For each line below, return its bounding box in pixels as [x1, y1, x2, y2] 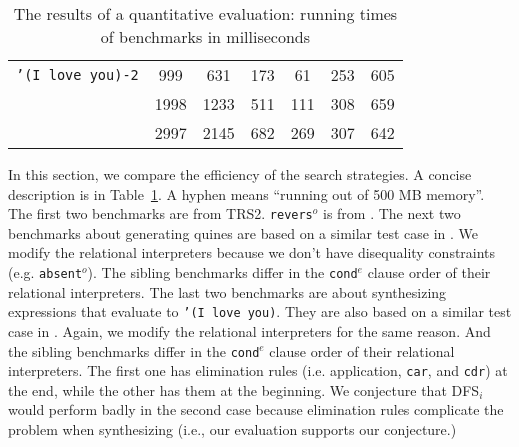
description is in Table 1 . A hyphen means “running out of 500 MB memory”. [8, 183, 485, 204]
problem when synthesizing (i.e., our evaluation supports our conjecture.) [8, 419, 457, 440]
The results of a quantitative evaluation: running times [13, 2, 398, 25]
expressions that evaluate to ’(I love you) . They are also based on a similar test [8, 301, 512, 322]
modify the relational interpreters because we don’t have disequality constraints [8, 242, 496, 263]
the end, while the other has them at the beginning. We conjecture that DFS [8, 379, 480, 400]
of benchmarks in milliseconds [100, 25, 311, 48]
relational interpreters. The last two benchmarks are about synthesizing [8, 281, 447, 302]
